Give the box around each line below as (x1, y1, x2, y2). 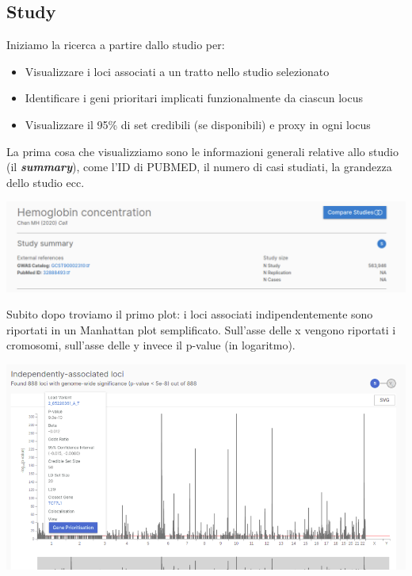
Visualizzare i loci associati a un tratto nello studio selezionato (25, 63, 330, 79)
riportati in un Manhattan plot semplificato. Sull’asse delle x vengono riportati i (6, 321, 396, 338)
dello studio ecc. (6, 174, 85, 190)
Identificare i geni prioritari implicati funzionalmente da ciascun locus (25, 90, 363, 106)
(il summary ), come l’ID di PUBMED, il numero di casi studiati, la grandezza (6, 158, 392, 175)
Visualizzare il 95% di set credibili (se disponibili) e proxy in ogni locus (25, 116, 371, 132)
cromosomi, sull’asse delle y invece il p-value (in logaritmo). (6, 337, 296, 353)
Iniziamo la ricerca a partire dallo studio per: (6, 36, 225, 53)
